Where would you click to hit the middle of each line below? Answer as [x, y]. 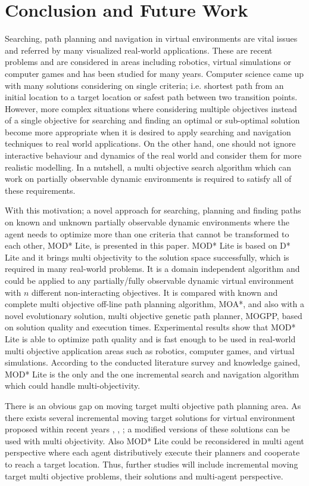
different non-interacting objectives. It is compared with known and [154, 292]
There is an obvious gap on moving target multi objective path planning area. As [153, 405]
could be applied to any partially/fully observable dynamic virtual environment [149, 280]
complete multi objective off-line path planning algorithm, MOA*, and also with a [154, 304]
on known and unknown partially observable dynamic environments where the [147, 222]
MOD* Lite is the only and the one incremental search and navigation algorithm [152, 374]
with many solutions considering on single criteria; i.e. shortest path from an [144, 85]
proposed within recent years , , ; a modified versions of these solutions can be [147, 429]
